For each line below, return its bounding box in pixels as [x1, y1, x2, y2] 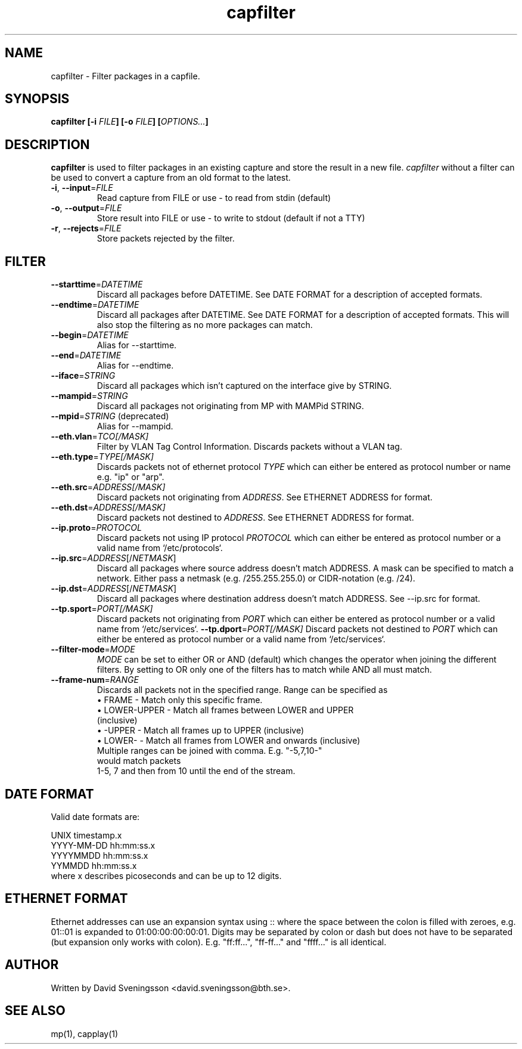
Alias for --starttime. [97, 340, 177, 351]
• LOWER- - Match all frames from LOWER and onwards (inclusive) [97, 735, 361, 746]
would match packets [97, 756, 181, 766]
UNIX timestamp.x [51, 830, 122, 840]
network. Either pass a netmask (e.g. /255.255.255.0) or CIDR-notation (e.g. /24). [97, 573, 415, 584]
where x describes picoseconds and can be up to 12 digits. [51, 870, 282, 881]
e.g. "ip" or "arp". [97, 472, 164, 482]
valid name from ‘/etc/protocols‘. [97, 543, 223, 553]
